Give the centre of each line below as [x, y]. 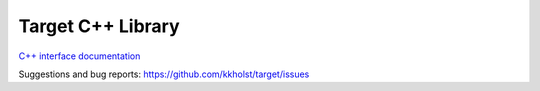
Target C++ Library [99, 26]
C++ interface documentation [79, 56]
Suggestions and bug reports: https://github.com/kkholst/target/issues [164, 74]
